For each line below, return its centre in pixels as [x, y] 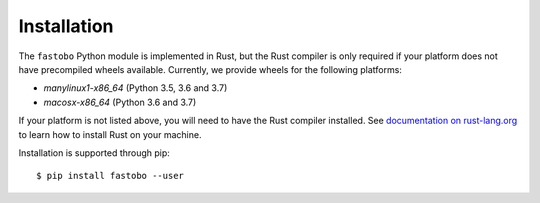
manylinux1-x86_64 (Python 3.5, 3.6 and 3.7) [135, 88]
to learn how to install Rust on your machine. [110, 134]
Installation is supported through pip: [94, 152]
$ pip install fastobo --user [110, 176]
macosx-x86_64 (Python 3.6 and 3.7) [120, 102]
